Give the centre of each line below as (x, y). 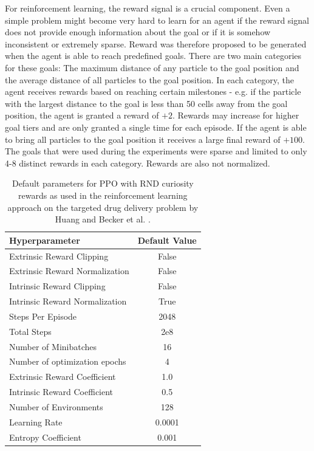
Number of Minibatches (53, 346)
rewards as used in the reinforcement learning (103, 195)
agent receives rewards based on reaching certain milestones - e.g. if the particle (153, 91)
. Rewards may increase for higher (236, 115)
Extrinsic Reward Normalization (69, 271)
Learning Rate (36, 422)
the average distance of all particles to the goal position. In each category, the (149, 79)
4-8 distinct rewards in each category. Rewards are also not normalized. (138, 163)
